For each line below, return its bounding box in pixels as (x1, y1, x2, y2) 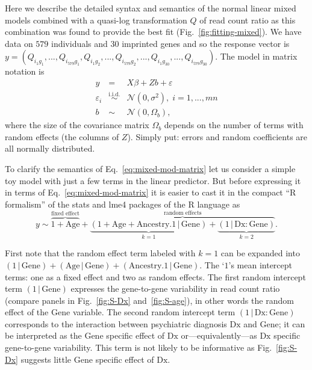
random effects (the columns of (5, 130, 119, 143)
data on (5, 37, 33, 49)
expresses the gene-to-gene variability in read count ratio (70, 282, 280, 295)
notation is (5, 65, 45, 78)
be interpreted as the (5, 329, 82, 342)
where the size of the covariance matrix (5, 119, 149, 131)
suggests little (20, 353, 72, 365)
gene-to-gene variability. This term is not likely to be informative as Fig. (5, 341, 272, 354)
